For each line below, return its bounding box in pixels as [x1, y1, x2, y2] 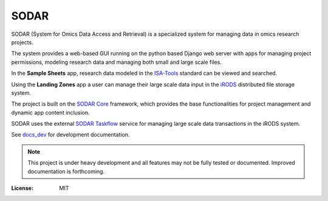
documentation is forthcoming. [27, 168, 105, 175]
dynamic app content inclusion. [11, 109, 91, 116]
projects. [11, 38, 33, 46]
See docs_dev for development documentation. [11, 131, 130, 138]
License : [11, 185, 33, 192]
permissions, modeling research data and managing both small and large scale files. [11, 58, 222, 66]
